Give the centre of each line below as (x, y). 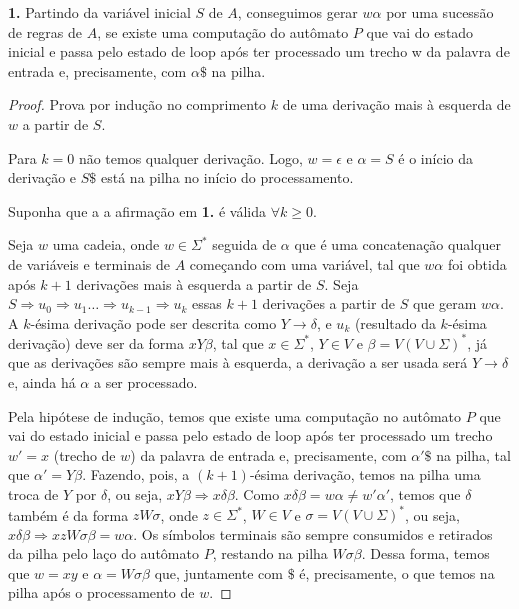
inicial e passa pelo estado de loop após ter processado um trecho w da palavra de (259, 51)
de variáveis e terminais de (89, 263)
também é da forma (68, 514)
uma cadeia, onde (106, 244)
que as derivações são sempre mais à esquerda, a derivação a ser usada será (238, 362)
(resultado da (395, 322)
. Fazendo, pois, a (136, 474)
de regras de (45, 31)
